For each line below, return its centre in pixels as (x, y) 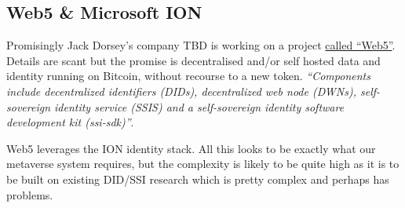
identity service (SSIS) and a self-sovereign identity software (199, 106)
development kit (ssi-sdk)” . (70, 122)
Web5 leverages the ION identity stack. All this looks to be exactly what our (191, 148)
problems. (30, 194)
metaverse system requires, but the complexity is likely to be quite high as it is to (203, 164)
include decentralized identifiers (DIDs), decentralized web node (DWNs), (181, 91)
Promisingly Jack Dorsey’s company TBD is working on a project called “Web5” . (201, 45)
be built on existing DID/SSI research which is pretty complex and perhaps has (198, 179)
